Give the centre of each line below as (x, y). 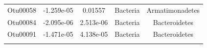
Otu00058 (22, 10)
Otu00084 (22, 22)
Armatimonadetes (173, 10)
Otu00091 (22, 34)
